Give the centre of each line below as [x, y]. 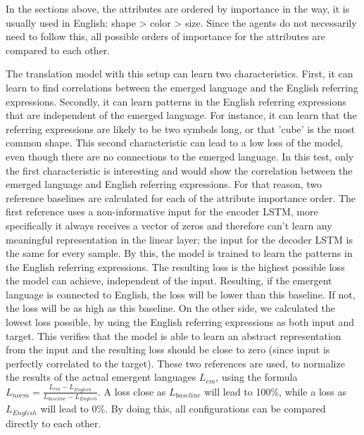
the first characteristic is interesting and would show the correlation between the [179, 170]
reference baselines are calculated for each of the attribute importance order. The [181, 197]
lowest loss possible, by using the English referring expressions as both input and [180, 322]
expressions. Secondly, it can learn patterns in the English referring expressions [176, 101]
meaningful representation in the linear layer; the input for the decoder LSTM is [179, 239]
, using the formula [257, 377]
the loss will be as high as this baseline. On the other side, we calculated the [170, 308]
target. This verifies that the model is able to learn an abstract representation [174, 335]
